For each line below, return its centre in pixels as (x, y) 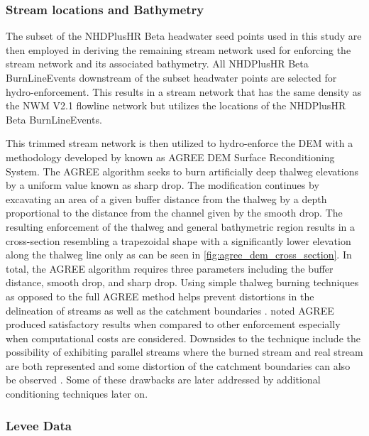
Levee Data (39, 425)
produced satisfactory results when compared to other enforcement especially (173, 324)
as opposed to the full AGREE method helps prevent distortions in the (160, 296)
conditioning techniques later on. (77, 394)
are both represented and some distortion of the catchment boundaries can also (178, 365)
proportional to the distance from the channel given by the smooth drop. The (174, 213)
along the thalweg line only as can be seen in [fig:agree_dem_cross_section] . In (179, 255)
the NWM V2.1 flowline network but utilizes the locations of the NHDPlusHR (176, 105)
